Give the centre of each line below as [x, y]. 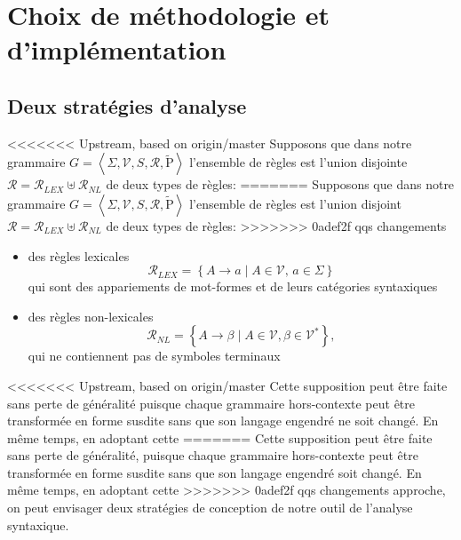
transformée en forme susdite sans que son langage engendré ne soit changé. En [223, 421]
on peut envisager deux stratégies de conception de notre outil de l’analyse [210, 508]
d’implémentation [117, 49]
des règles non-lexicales [91, 316]
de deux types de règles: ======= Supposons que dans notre [280, 184]
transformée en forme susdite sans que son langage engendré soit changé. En [215, 472]
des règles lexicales [79, 255]
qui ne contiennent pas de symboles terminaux [154, 356]
